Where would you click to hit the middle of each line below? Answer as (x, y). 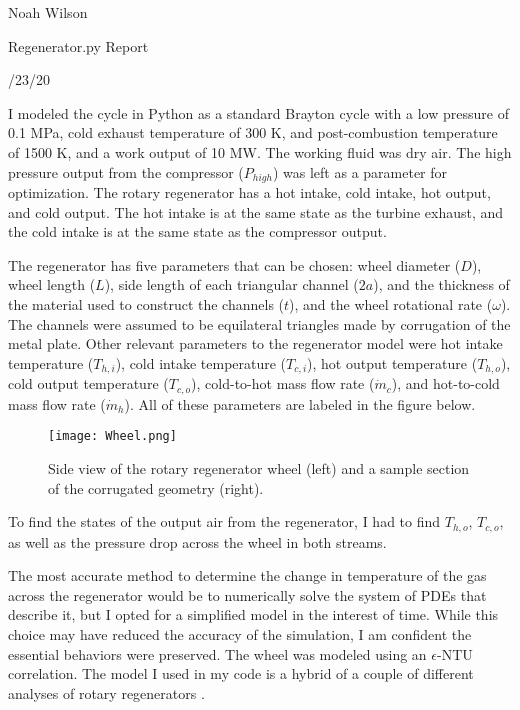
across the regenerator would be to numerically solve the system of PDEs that (247, 594)
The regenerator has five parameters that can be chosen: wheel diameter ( (234, 264)
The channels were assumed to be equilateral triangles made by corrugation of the (259, 323)
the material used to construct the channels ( (146, 303)
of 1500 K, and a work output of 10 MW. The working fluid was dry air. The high (260, 151)
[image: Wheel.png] (112, 436)
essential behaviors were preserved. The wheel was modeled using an (217, 653)
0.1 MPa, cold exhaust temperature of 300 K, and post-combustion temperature (253, 132)
